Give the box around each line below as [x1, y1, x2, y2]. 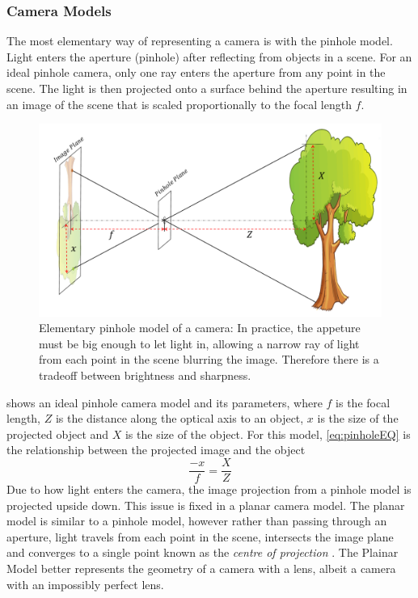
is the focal [336, 394, 391, 411]
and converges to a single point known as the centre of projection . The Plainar [6, 544, 399, 561]
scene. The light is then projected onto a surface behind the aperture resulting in [6, 80, 407, 96]
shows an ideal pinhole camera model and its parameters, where [6, 394, 323, 411]
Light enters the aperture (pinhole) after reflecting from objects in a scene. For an [6, 48, 412, 65]
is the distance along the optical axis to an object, [55, 410, 304, 427]
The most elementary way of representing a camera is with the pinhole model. [6, 32, 393, 49]
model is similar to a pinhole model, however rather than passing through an [6, 512, 387, 529]
